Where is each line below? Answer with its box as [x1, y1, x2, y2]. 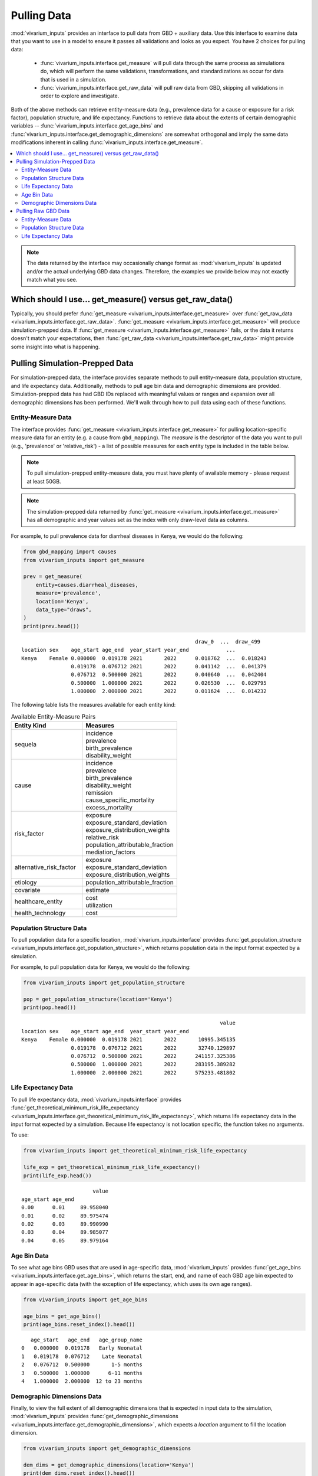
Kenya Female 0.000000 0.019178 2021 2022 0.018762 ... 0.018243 [21, 655, 267, 661]
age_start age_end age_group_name [30, 1336, 143, 1343]
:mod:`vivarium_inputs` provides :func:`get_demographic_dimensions [11, 1413, 179, 1420]
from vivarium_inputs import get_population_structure [23, 979, 185, 986]
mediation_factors [85, 848, 135, 856]
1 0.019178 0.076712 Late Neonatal [21, 1353, 143, 1360]
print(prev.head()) [23, 623, 79, 629]
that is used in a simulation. [40, 76, 107, 83]
